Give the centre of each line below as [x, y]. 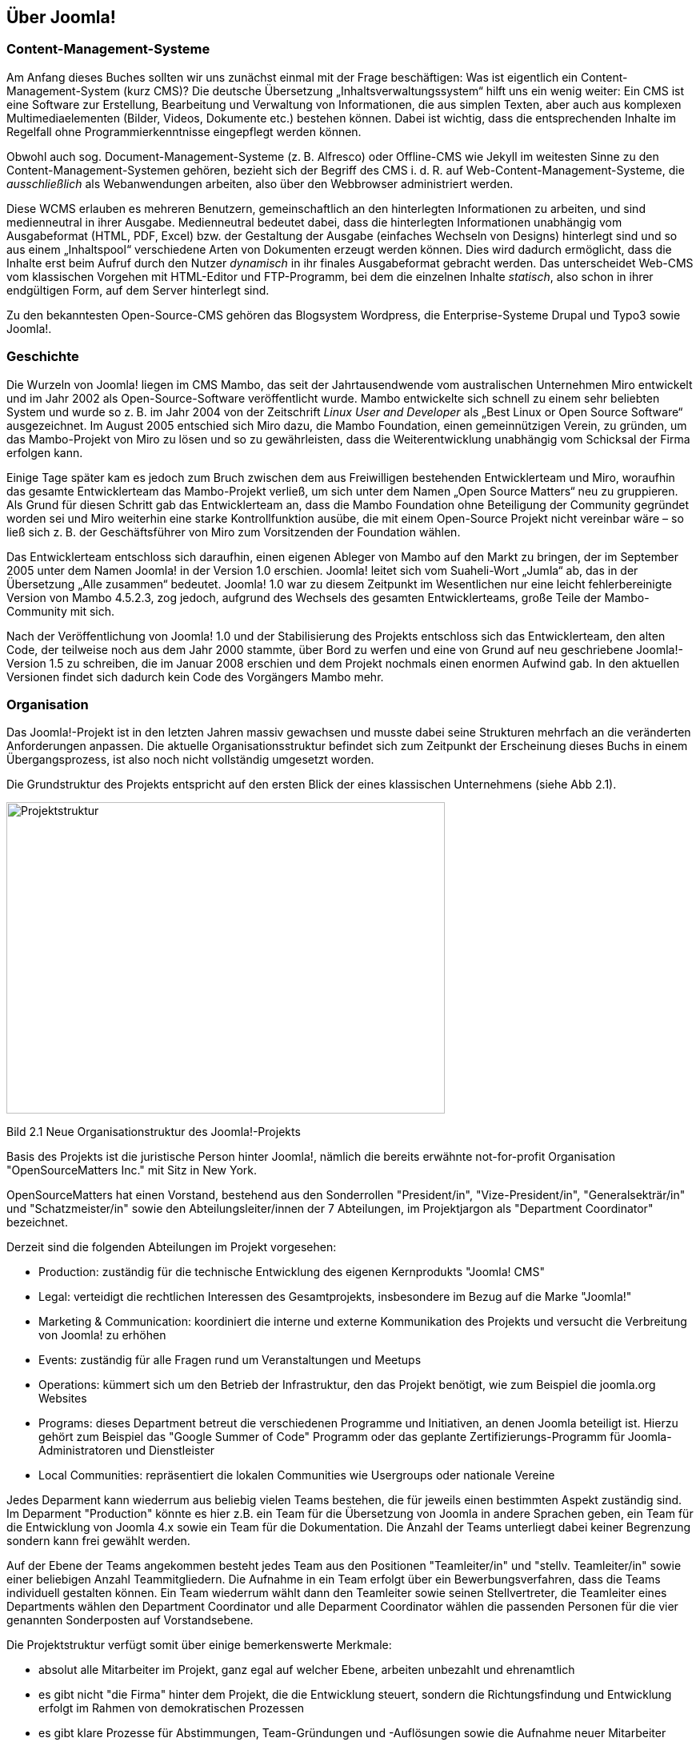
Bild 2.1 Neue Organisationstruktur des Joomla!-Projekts [154, 1132]
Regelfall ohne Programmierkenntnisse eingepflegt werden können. [184, 131]
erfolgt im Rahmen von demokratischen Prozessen [172, 1708]
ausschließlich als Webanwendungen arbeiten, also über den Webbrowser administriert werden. [260, 183]
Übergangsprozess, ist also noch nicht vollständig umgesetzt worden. [190, 760]
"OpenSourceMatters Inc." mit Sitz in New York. [132, 1170]
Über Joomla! [61, 17]
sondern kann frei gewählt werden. [98, 1541]
